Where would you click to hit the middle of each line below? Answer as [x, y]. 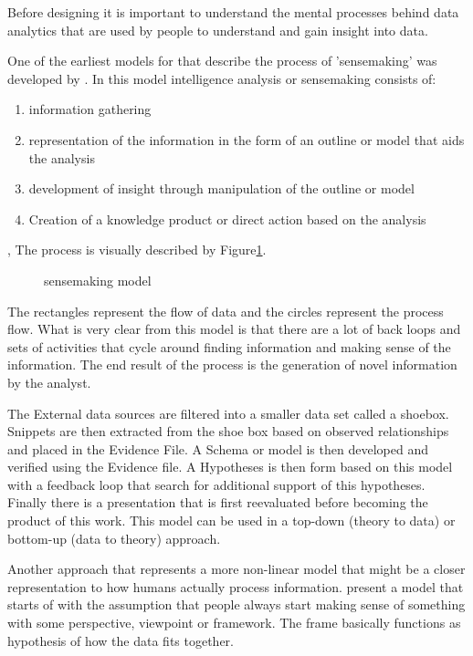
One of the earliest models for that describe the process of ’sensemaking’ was [222, 61]
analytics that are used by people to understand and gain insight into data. [218, 30]
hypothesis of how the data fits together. [121, 640]
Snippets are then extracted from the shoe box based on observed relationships [228, 431]
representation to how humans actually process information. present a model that [236, 586]
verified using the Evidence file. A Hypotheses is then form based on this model [230, 467]
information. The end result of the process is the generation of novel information [232, 364]
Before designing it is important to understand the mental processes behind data [233, 12]
